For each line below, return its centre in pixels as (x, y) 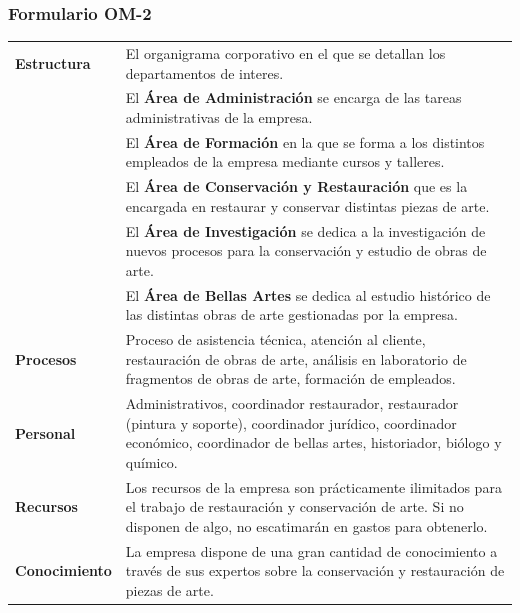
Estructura (53, 62)
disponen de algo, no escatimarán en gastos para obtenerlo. (306, 526)
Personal (45, 432)
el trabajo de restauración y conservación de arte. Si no (294, 506)
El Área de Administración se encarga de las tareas (293, 97)
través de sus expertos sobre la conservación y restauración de (315, 570)
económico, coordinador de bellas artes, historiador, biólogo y (313, 442)
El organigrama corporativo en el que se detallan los (285, 52)
